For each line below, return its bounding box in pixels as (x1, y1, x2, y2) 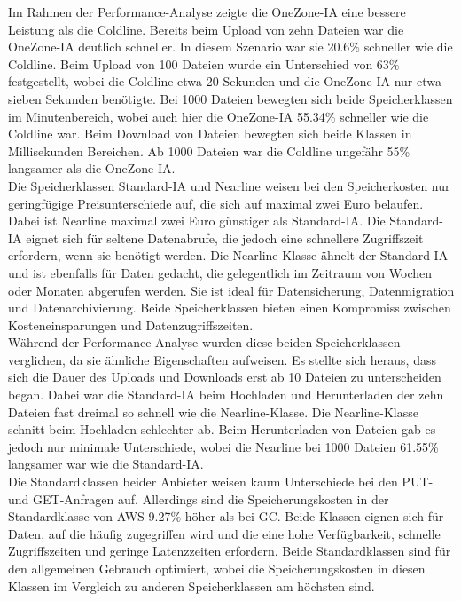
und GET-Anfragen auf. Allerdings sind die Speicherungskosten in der (8, 489, 389, 508)
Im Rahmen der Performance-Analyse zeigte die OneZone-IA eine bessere (8, 3, 406, 20)
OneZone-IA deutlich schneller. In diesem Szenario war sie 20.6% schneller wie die (8, 37, 453, 56)
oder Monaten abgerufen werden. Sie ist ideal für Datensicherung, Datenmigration (8, 281, 455, 299)
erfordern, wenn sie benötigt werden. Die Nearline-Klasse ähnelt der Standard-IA (8, 246, 449, 265)
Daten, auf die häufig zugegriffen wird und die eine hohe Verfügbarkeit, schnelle (8, 524, 441, 542)
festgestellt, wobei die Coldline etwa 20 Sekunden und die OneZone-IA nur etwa (8, 72, 442, 91)
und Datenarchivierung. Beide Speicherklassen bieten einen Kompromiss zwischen (8, 298, 451, 317)
